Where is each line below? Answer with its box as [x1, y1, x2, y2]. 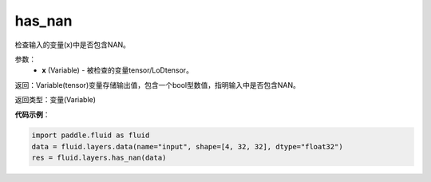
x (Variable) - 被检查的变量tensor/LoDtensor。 [42, 65, 193, 75]
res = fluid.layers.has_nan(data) [31, 153, 167, 163]
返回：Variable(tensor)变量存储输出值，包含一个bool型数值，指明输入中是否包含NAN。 [14, 80, 301, 89]
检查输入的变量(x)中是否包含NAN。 [14, 40, 131, 49]
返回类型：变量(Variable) [14, 95, 96, 105]
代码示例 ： [14, 109, 50, 119]
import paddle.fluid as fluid [31, 131, 150, 140]
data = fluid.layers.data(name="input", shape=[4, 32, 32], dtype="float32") [31, 142, 343, 151]
